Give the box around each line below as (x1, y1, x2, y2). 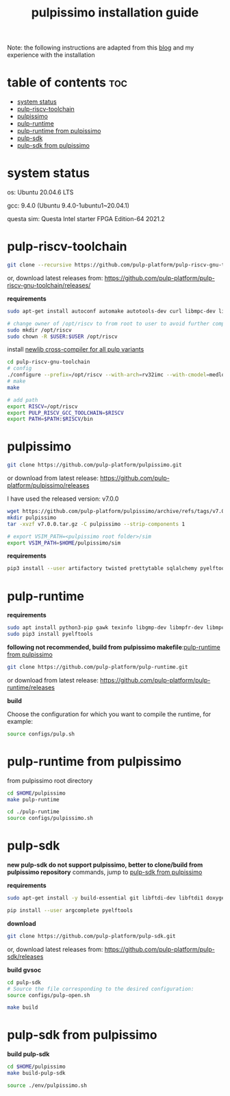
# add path (7, 396, 38, 403)
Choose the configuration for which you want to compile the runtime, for (7, 709, 212, 718)
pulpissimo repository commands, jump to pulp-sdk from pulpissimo (7, 868, 203, 876)
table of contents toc (7, 75, 128, 91)
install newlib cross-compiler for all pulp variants (7, 345, 144, 354)
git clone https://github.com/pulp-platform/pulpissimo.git (7, 461, 183, 468)
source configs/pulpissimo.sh (7, 815, 94, 822)
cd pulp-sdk (7, 979, 41, 986)
